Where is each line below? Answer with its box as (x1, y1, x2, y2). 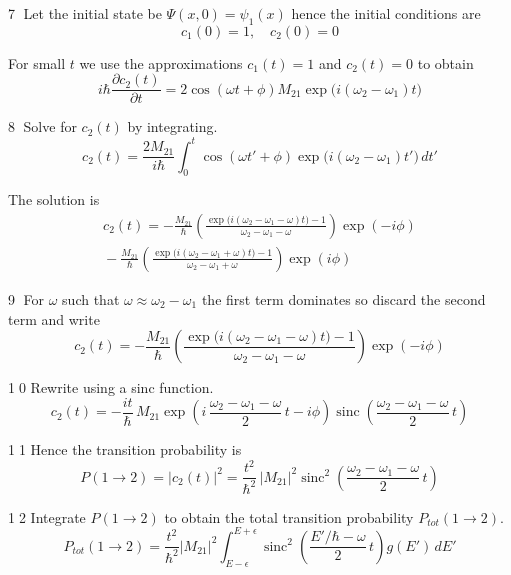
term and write (8, 308, 100, 329)
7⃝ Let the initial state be (8, 3, 162, 23)
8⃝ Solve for (8, 116, 77, 137)
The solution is (8, 189, 100, 210)
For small (8, 52, 66, 73)
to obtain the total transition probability (164, 506, 414, 527)
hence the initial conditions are (291, 3, 481, 23)
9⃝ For (8, 289, 45, 309)
